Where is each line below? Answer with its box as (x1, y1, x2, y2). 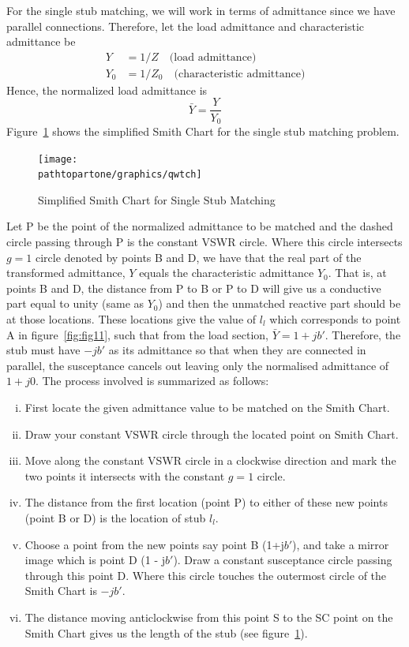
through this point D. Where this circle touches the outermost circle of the (24, 567, 387, 583)
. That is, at (328, 264, 387, 281)
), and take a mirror (292, 536, 389, 552)
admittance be (6, 33, 76, 50)
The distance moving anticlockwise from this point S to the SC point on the (24, 608, 393, 625)
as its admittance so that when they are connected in (108, 342, 366, 358)
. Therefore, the (325, 326, 401, 342)
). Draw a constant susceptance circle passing (173, 552, 392, 568)
